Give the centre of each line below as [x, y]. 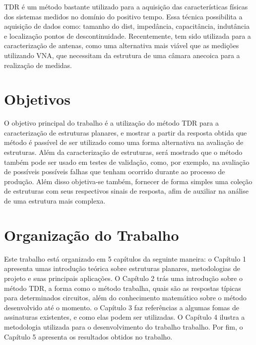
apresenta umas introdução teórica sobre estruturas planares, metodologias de [122, 268]
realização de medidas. [38, 65]
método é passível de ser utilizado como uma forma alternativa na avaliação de [124, 142]
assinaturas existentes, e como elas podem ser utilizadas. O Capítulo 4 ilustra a [125, 317]
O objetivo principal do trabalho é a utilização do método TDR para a [111, 123]
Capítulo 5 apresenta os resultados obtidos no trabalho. [88, 336]
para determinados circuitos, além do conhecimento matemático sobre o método [125, 298]
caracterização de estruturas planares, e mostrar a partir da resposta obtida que [126, 132]
